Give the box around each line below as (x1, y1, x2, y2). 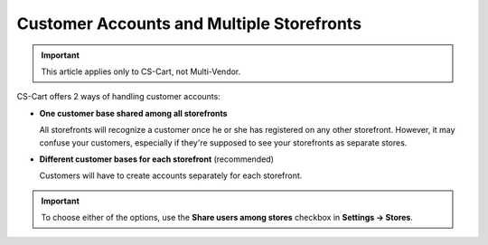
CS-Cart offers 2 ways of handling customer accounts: (16, 91, 221, 102)
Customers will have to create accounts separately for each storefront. (39, 170, 303, 181)
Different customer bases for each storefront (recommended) (39, 154, 275, 165)
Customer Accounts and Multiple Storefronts (16, 14, 361, 33)
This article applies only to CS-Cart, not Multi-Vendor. (41, 66, 241, 77)
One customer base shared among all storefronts (39, 108, 228, 118)
